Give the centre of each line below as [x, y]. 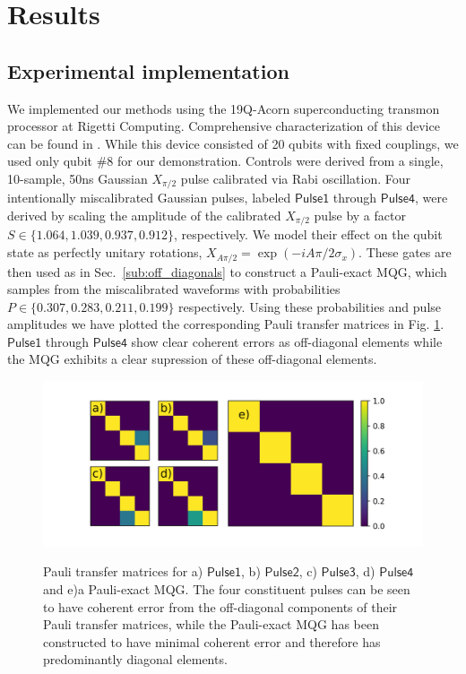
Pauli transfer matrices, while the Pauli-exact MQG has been [211, 624]
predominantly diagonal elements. [135, 659]
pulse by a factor [360, 215]
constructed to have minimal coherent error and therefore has [212, 641]
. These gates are [405, 252]
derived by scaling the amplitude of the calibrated [144, 215]
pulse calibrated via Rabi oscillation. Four [296, 178]
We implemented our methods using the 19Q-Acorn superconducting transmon [224, 108]
